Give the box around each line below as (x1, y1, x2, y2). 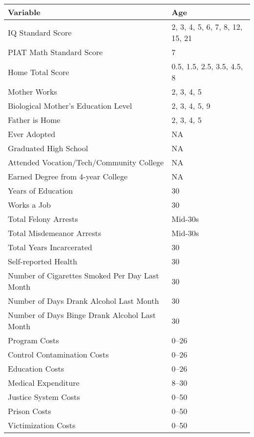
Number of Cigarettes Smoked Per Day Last (8, 270, 159, 281)
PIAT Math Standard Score (8, 46, 103, 58)
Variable (8, 6, 41, 18)
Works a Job (8, 199, 51, 210)
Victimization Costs (8, 419, 76, 431)
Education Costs (8, 363, 64, 374)
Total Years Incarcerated (8, 241, 92, 253)
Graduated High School (8, 142, 88, 154)
